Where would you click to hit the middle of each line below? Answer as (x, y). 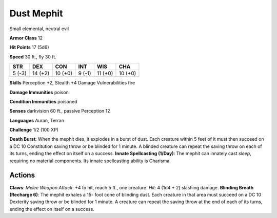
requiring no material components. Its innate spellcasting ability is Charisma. (90, 161)
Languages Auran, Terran (37, 120)
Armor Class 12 (26, 38)
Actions (22, 175)
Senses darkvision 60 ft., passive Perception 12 (60, 111)
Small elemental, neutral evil (39, 29)
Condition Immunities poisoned (43, 101)
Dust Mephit (36, 13)
